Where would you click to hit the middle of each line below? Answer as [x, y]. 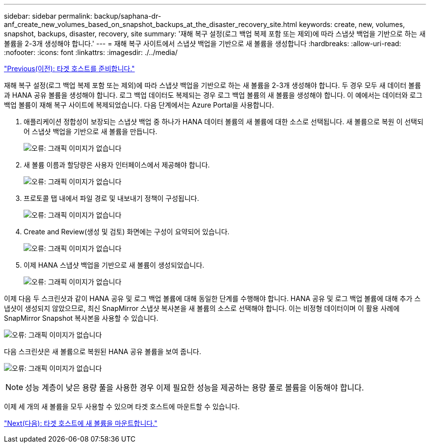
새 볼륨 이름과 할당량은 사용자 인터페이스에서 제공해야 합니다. [117, 165]
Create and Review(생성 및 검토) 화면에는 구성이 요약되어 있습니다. [127, 232]
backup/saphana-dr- [128, 16]
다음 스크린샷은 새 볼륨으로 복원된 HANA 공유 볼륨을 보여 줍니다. [103, 351]
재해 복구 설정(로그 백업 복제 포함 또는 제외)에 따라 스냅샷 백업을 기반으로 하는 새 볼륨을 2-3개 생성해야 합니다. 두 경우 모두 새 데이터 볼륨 [213, 85]
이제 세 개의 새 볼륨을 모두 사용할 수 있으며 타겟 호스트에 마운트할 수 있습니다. [122, 406]
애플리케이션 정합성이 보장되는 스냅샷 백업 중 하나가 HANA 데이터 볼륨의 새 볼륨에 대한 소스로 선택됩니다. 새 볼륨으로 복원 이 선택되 [224, 122]
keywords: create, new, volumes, [352, 24]
